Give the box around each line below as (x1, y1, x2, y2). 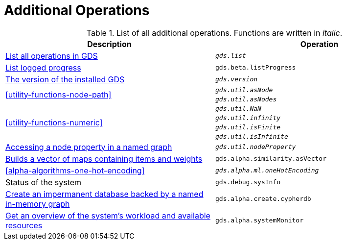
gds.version (215, 75, 258, 83)
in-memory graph (5, 198, 70, 209)
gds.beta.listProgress (215, 64, 296, 72)
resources (5, 220, 43, 230)
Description (87, 39, 132, 49)
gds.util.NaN (215, 104, 261, 112)
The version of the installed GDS (5, 74, 125, 84)
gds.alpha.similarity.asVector (215, 155, 326, 163)
